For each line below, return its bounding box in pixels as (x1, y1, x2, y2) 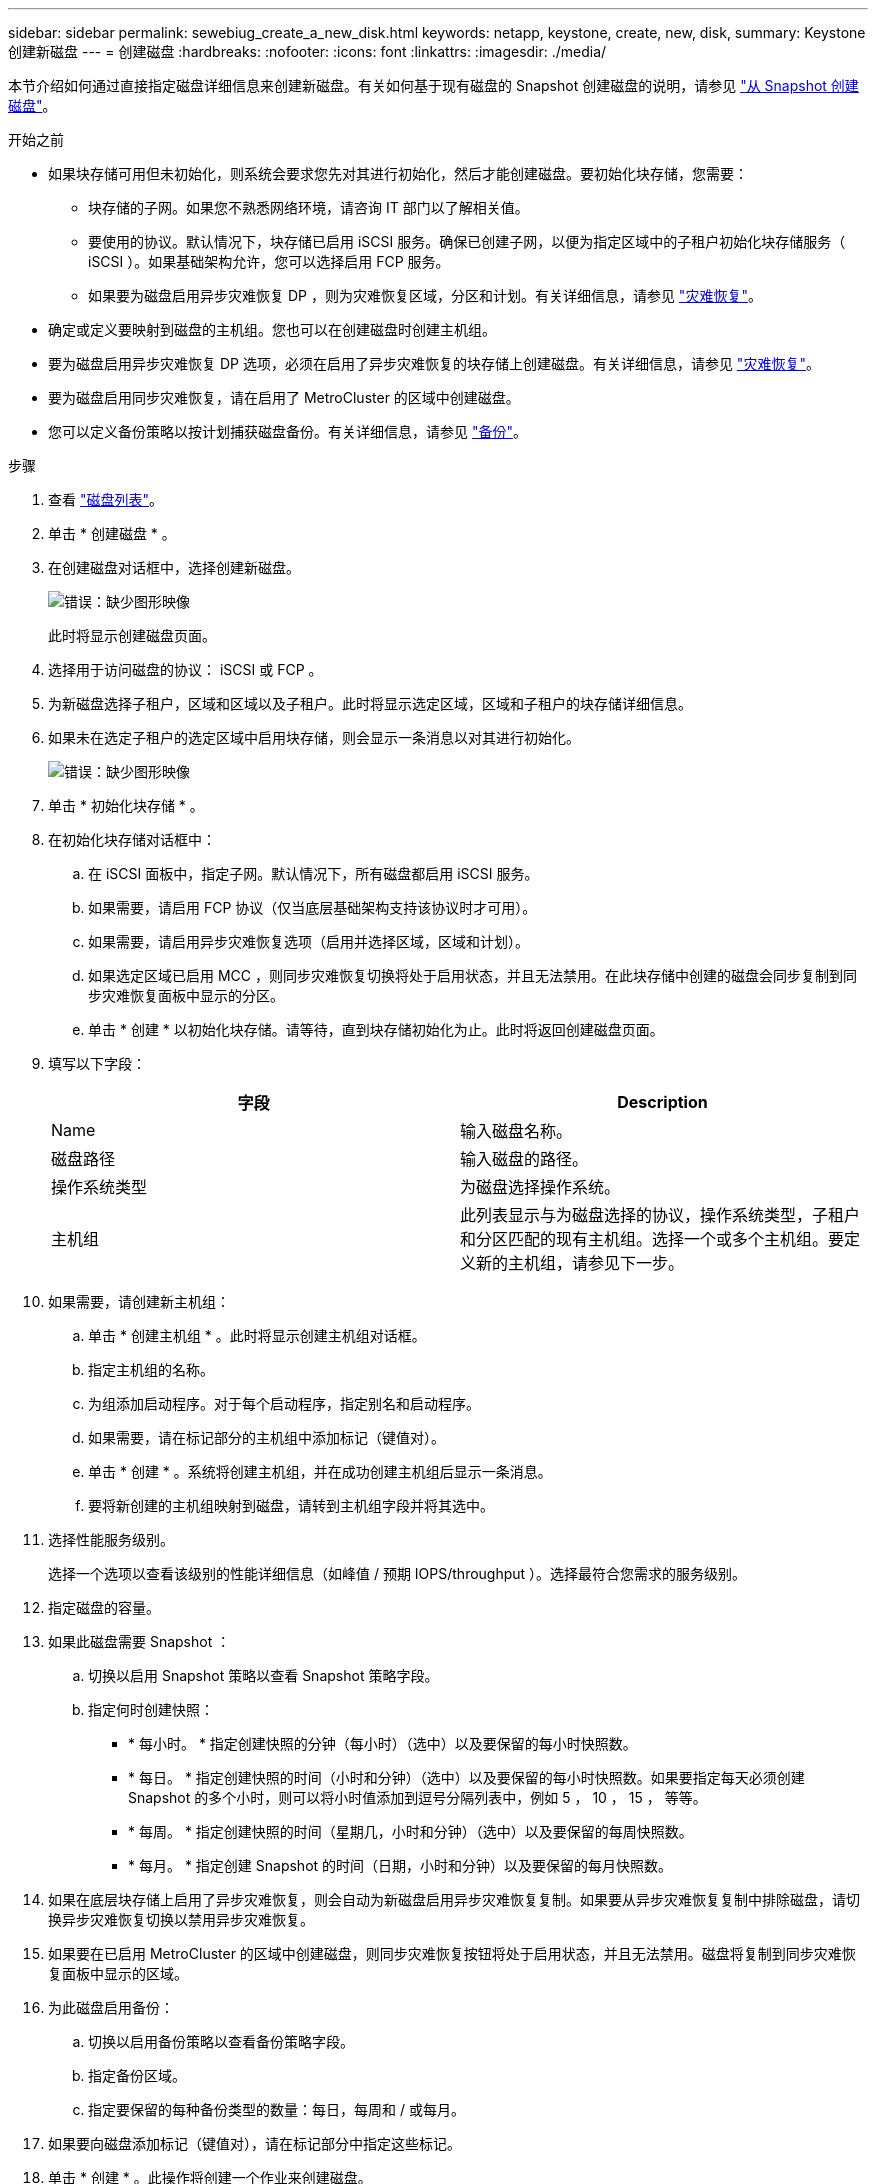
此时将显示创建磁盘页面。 (48, 627, 216, 644)
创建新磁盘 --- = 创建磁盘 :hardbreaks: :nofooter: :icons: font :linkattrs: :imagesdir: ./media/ (8, 43, 607, 60)
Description (617, 1092, 708, 1112)
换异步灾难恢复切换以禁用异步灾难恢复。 (48, 1911, 314, 1928)
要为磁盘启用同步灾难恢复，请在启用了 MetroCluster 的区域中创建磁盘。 (48, 389, 520, 406)
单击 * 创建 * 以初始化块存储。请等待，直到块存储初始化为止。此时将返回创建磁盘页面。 (88, 1021, 664, 1038)
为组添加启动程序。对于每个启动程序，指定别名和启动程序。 (88, 1395, 480, 1412)
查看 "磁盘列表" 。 (48, 491, 163, 508)
